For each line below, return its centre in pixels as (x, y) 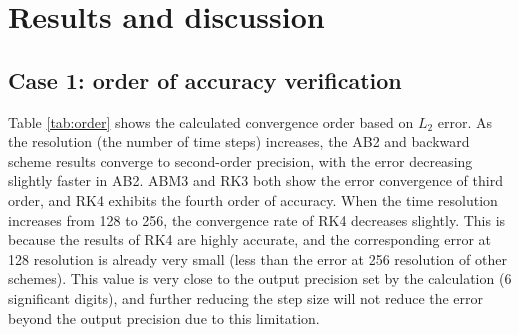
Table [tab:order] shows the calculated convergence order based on (211, 121)
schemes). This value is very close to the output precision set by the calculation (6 (260, 278)
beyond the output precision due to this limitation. (164, 317)
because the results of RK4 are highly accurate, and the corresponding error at (250, 239)
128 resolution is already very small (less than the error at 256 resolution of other (257, 258)
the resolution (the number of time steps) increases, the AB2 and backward (239, 141)
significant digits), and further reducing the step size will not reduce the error (246, 297)
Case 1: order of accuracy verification (205, 79)
